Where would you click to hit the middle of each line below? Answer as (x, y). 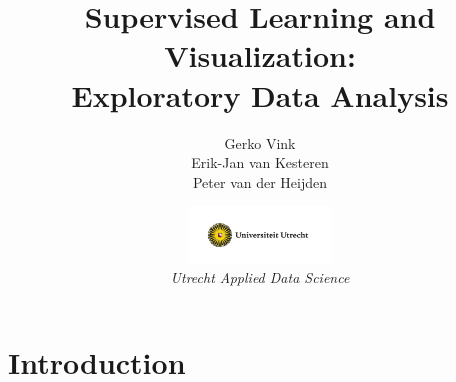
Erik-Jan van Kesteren (260, 162)
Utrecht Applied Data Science (260, 276)
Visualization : (260, 55)
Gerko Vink (260, 142)
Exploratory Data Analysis (260, 94)
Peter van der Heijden (260, 181)
